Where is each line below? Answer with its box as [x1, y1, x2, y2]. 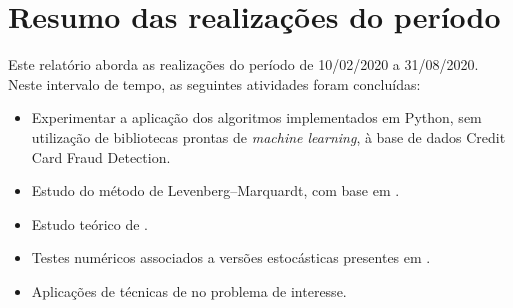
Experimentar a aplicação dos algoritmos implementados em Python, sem [31, 107, 482, 128]
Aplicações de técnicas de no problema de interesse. [31, 280, 347, 301]
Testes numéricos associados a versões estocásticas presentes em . [31, 247, 431, 268]
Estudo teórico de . [31, 213, 149, 234]
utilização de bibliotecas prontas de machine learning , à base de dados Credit [31, 126, 506, 147]
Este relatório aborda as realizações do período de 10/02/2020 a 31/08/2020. [8, 54, 479, 75]
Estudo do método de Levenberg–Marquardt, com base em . [31, 180, 400, 201]
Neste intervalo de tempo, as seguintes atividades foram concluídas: [8, 73, 421, 94]
